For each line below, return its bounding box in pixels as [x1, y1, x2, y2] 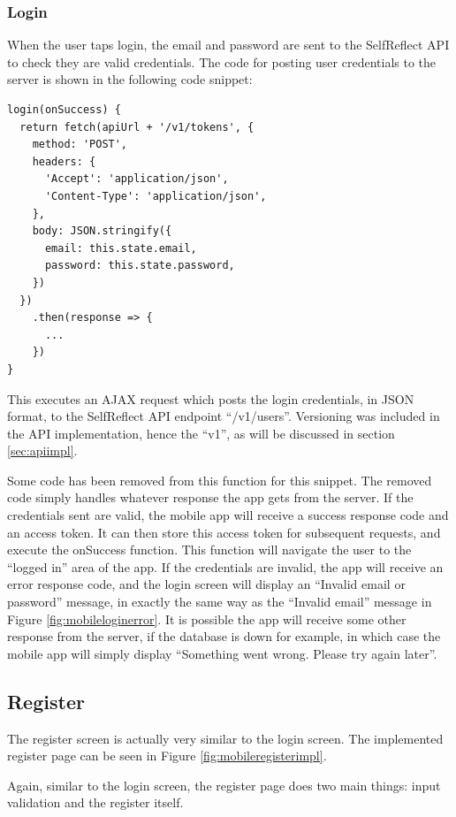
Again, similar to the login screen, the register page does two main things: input [7, 775, 441, 794]
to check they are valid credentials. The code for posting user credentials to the [7, 52, 437, 71]
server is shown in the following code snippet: [7, 70, 253, 88]
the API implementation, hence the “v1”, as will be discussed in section [7, 424, 395, 442]
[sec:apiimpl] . [7, 441, 78, 460]
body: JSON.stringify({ [32, 225, 172, 238]
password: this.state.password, [44, 259, 235, 272]
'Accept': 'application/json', [44, 172, 229, 186]
